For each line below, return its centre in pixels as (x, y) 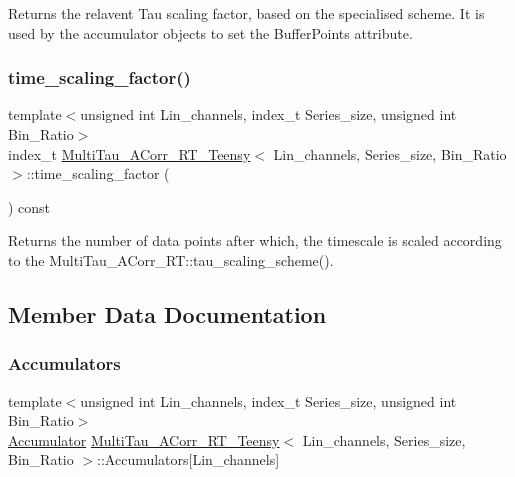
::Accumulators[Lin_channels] (188, 459)
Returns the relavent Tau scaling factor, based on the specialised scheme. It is (246, 13)
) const (29, 206)
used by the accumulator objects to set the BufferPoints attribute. (210, 32)
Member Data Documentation (167, 313)
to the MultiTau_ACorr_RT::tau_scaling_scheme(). (171, 259)
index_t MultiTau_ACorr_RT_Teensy (129, 153)
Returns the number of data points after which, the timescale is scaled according (255, 240)
